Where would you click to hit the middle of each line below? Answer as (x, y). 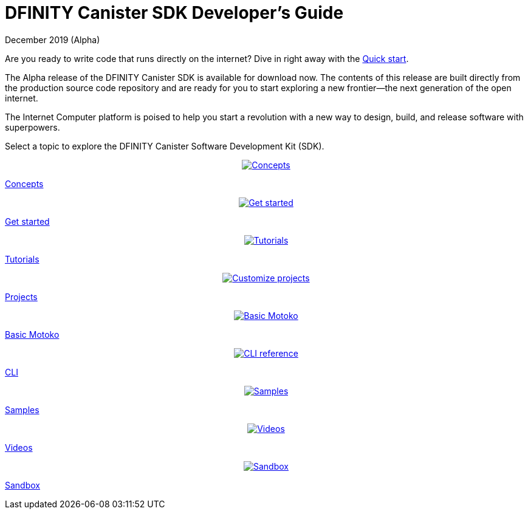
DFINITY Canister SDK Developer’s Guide (174, 13)
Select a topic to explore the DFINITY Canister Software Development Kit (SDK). (165, 146)
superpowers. (33, 127)
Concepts (24, 183)
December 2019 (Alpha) (53, 39)
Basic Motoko (32, 334)
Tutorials (22, 259)
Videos (19, 447)
